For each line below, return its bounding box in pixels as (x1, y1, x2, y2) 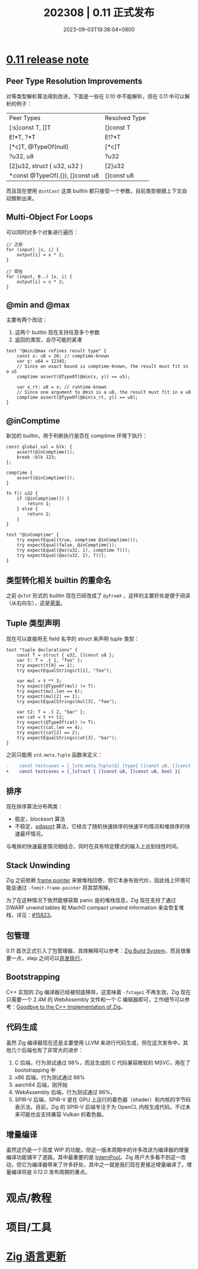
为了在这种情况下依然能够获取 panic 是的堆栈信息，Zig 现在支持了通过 (6, 897, 176, 904)
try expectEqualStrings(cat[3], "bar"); (16, 734, 117, 741)
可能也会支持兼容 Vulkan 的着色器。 (19, 1111, 107, 1118)
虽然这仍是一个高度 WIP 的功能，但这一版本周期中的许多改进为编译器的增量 (6, 1146, 190, 1153)
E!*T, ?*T (9, 133, 36, 141)
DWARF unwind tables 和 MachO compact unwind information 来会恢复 (6, 904, 179, 911)
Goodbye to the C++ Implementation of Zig (16, 1003, 121, 1010)
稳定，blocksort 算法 (14, 815, 65, 822)
